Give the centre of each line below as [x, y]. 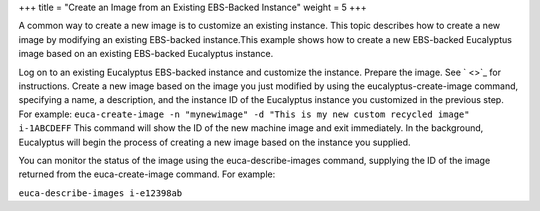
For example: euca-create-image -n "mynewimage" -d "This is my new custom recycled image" [244, 114]
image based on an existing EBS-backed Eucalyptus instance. [146, 54]
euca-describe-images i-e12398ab [100, 193]
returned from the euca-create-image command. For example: [147, 174]
